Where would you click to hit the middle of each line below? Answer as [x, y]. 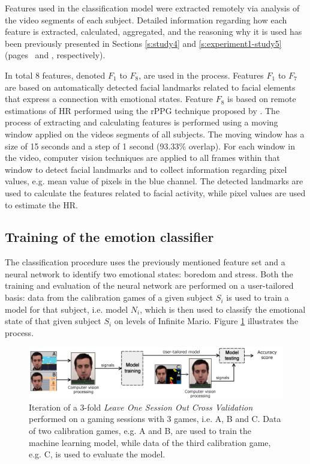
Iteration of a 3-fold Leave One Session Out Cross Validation [141, 407]
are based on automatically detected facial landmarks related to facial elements [150, 87]
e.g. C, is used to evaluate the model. [97, 454]
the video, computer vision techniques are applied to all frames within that [142, 158]
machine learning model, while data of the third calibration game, [150, 442]
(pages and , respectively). [55, 55]
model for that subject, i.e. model [67, 309]
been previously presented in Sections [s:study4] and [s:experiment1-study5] [143, 43]
